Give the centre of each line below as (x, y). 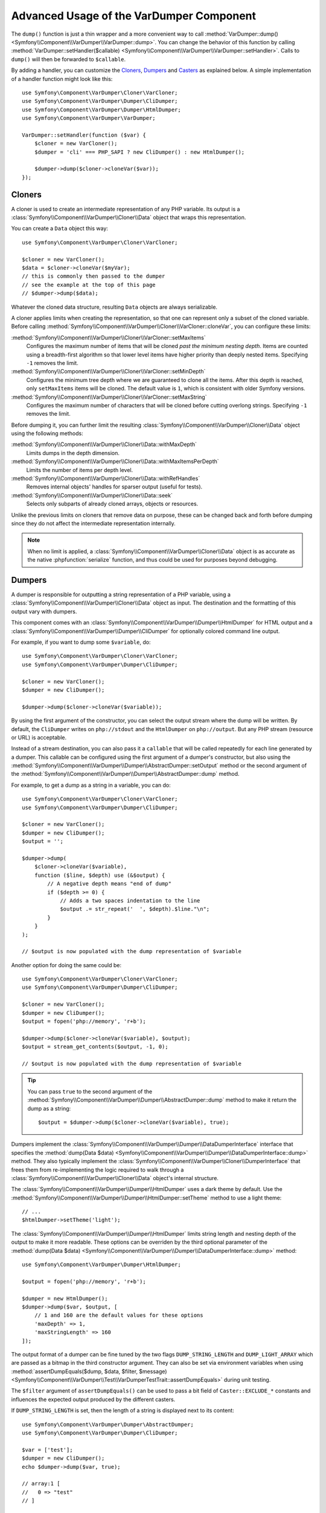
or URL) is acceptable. (39, 737)
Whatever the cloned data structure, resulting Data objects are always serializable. (114, 307)
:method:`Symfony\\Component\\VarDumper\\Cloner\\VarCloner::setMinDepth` (108, 372)
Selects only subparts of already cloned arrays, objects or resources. (112, 504)
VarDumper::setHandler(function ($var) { (84, 135)
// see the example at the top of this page (89, 285)
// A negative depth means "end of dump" (110, 884)
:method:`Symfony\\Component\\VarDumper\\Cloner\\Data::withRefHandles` (106, 479)
